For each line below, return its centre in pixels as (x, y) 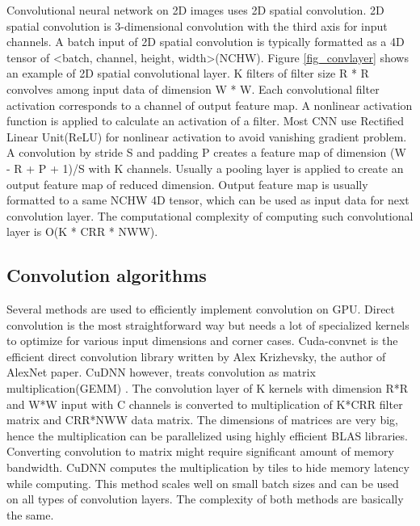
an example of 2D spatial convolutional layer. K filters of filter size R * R (188, 73)
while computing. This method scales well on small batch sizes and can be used (203, 483)
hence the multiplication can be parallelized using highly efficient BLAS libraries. (207, 435)
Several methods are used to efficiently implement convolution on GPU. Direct (201, 309)
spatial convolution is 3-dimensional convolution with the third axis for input (197, 25)
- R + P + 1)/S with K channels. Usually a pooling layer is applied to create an (205, 168)
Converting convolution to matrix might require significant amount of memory (200, 451)
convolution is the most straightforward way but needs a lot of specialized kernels (208, 324)
